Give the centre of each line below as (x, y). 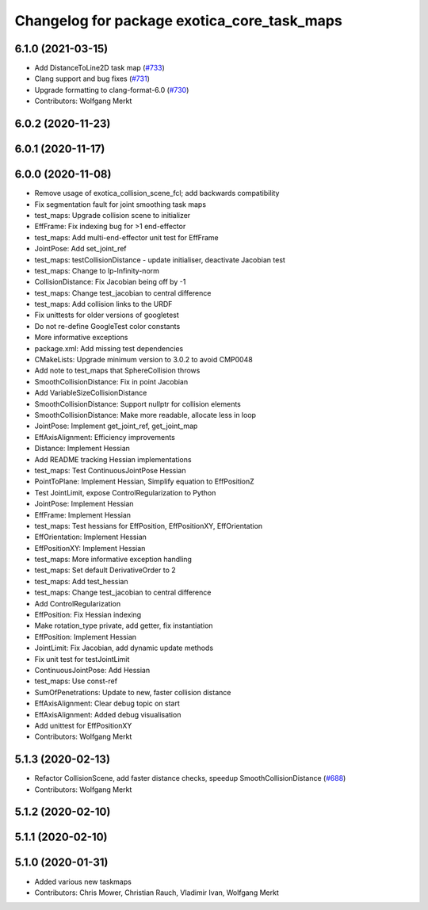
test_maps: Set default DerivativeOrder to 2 (105, 570)
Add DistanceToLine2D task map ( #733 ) (100, 68)
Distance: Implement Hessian (82, 449)
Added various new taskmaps (83, 881)
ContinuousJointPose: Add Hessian (92, 670)
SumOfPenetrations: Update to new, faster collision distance (133, 692)
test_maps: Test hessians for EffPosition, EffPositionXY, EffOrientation (149, 526)
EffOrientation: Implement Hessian (90, 537)
